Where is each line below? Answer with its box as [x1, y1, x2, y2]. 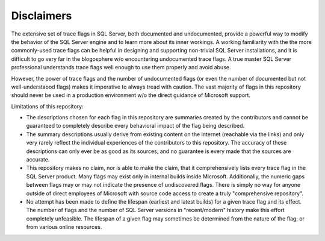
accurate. [26, 156, 50, 163]
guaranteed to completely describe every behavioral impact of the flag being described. [26, 122, 245, 130]
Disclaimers [11, 9, 72, 22]
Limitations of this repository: [11, 102, 84, 110]
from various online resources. [26, 224, 102, 231]
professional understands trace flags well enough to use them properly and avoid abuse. [11, 64, 231, 71]
